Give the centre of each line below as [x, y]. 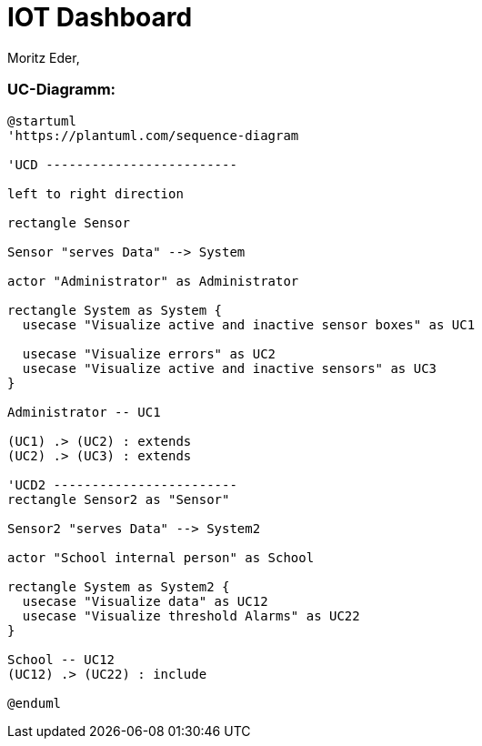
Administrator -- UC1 [84, 412]
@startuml [42, 121]
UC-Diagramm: [62, 90]
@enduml [35, 703]
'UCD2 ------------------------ [122, 484]
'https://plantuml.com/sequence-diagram [153, 135]
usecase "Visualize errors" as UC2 [149, 353]
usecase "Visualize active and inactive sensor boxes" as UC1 [249, 324]
